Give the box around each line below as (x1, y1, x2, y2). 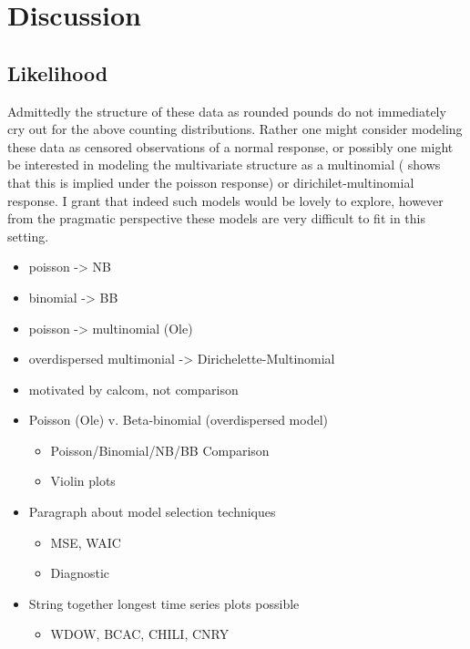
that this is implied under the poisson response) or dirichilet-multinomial (7, 172, 414, 191)
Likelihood (7, 58, 108, 87)
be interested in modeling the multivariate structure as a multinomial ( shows (7, 155, 441, 174)
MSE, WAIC (50, 532, 121, 551)
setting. (7, 226, 49, 245)
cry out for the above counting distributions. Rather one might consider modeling (7, 119, 463, 139)
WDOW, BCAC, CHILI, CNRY (50, 624, 230, 644)
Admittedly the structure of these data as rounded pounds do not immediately (7, 101, 446, 120)
